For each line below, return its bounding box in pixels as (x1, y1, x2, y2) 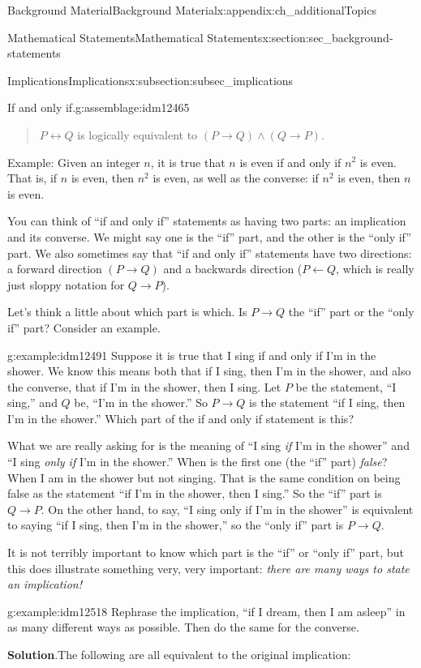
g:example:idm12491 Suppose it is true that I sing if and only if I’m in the (7, 346, 376, 363)
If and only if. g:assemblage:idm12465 (7, 99, 190, 116)
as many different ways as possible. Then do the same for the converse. (7, 619, 359, 636)
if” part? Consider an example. (7, 319, 161, 336)
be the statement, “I (295, 378, 397, 395)
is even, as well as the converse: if (153, 169, 319, 186)
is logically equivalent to (77, 126, 198, 143)
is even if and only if (239, 153, 342, 170)
